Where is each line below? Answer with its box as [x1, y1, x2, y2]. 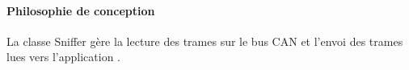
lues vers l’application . [6, 48, 120, 65]
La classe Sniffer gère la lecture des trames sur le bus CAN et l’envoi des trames [6, 32, 403, 49]
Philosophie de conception [6, 2, 155, 19]
